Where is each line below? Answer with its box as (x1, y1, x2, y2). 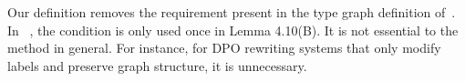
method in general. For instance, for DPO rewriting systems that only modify (7, 38, 441, 57)
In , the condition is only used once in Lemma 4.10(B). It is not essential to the (7, 20, 459, 39)
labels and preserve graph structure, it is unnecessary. (7, 56, 307, 75)
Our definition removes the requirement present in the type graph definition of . (7, 3, 456, 21)
